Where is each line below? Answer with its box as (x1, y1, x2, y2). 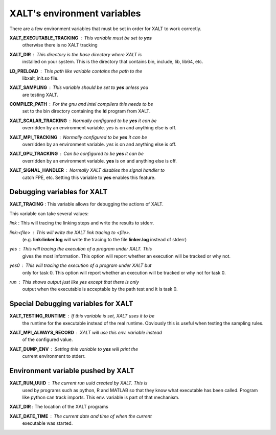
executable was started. (22, 420, 73, 426)
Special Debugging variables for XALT (9, 300, 133, 308)
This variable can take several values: (9, 210, 89, 217)
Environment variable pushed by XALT (9, 367, 135, 375)
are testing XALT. (22, 91, 59, 98)
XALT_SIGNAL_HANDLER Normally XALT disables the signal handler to (9, 167, 165, 173)
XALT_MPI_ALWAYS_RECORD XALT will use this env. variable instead (9, 330, 162, 336)
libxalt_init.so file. (22, 75, 59, 81)
